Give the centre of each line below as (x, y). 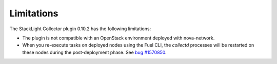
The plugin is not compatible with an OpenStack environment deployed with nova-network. (118, 38)
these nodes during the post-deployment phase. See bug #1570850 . (94, 52)
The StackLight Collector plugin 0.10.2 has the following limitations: (80, 29)
